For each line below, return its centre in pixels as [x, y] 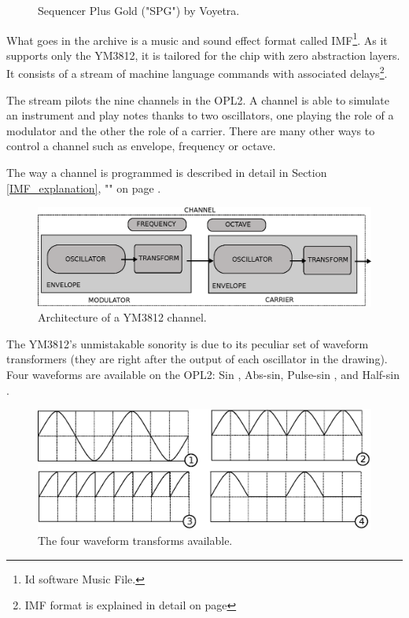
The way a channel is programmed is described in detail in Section [167, 173]
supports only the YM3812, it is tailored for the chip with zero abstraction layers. [203, 55]
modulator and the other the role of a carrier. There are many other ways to [191, 130]
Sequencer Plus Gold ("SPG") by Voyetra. [139, 10]
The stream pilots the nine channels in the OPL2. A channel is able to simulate [198, 99]
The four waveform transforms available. [135, 541]
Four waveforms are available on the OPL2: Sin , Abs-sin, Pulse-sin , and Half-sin [203, 374]
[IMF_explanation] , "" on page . [84, 188]
